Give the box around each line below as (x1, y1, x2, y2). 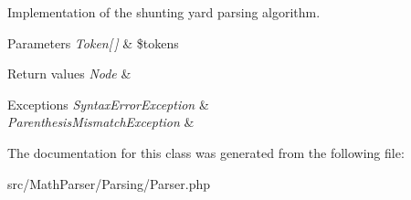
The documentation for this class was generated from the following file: (7, 142, 405, 162)
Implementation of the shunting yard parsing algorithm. (7, 3, 321, 21)
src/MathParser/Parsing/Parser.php (7, 174, 211, 193)
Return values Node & (7, 64, 132, 83)
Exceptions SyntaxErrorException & (7, 94, 209, 113)
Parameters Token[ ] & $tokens (7, 33, 179, 52)
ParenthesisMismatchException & (7, 112, 195, 132)
